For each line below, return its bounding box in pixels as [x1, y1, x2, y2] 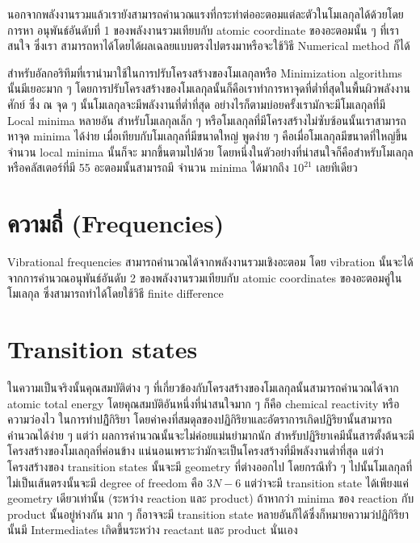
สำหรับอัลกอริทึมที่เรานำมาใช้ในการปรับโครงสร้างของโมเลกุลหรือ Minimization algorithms [7, 64, 402, 81]
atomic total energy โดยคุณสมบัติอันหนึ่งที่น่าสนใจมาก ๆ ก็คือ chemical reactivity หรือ [7, 395, 400, 411]
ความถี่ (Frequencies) [7, 207, 225, 240]
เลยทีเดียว [316, 159, 358, 176]
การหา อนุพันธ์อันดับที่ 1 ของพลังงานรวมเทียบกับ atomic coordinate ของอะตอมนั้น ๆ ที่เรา [7, 21, 399, 38]
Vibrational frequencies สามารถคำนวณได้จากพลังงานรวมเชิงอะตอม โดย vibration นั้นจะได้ [7, 253, 414, 270]
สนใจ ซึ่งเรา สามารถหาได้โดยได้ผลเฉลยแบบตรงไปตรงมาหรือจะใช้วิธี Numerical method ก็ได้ [7, 37, 410, 54]
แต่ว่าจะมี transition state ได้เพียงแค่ [244, 474, 409, 491]
